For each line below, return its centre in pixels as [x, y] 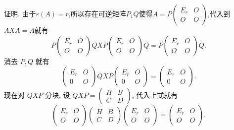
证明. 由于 [20, 13]
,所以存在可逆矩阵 [97, 13]
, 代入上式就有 [155, 95]
